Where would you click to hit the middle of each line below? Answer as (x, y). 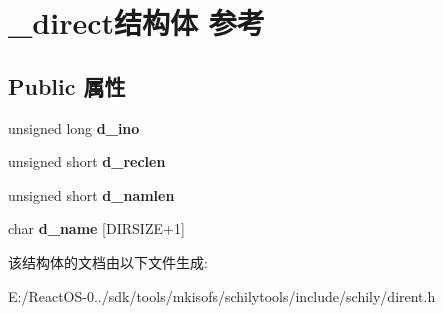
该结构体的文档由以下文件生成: (108, 261)
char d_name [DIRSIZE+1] (96, 228)
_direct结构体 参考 (136, 22)
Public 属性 (67, 85)
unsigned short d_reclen (87, 161)
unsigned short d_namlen (91, 194)
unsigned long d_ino (74, 127)
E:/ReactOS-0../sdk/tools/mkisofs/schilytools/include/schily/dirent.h (222, 295)
